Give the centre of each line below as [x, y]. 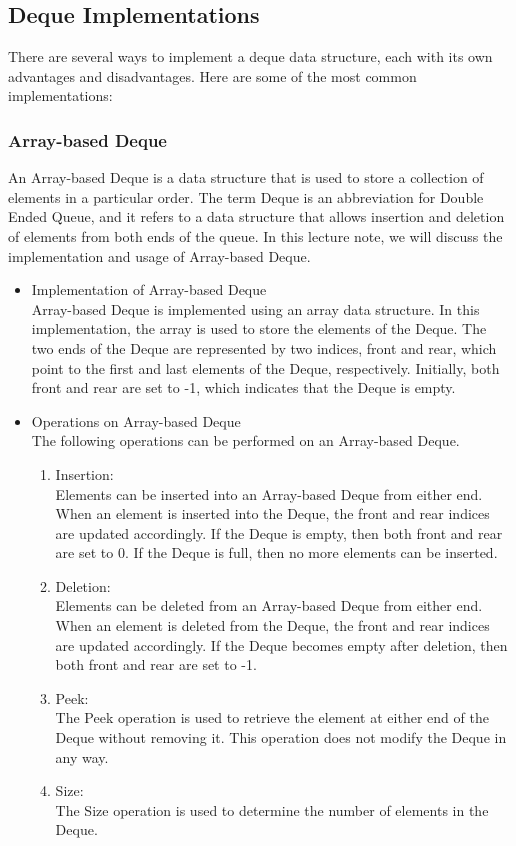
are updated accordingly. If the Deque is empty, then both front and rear [279, 532]
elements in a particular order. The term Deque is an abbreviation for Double [246, 196]
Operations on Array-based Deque [136, 420]
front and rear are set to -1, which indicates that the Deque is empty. [243, 387]
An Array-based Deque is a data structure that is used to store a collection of [246, 177]
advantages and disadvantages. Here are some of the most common [212, 75]
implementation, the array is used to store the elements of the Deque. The [259, 328]
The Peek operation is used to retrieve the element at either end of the [272, 717]
